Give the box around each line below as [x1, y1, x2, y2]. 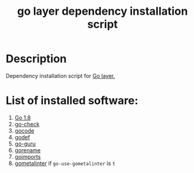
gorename [14, 146, 41, 154]
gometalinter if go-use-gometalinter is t [14, 160, 115, 167]
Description [6, 52, 67, 66]
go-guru [14, 140, 36, 147]
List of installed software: [6, 94, 139, 108]
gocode [14, 127, 34, 134]
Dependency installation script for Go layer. [6, 72, 115, 79]
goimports [14, 153, 41, 160]
